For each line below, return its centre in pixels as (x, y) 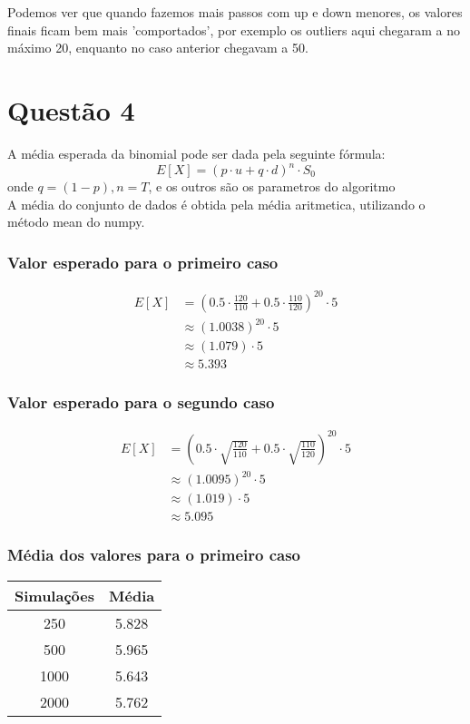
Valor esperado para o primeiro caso (143, 262)
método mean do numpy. (76, 222)
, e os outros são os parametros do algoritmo (272, 186)
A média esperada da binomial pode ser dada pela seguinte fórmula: (196, 153)
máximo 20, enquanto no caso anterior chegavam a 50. (158, 48)
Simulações (55, 595)
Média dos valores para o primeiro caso (154, 555)
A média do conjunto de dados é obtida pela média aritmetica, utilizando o (216, 204)
